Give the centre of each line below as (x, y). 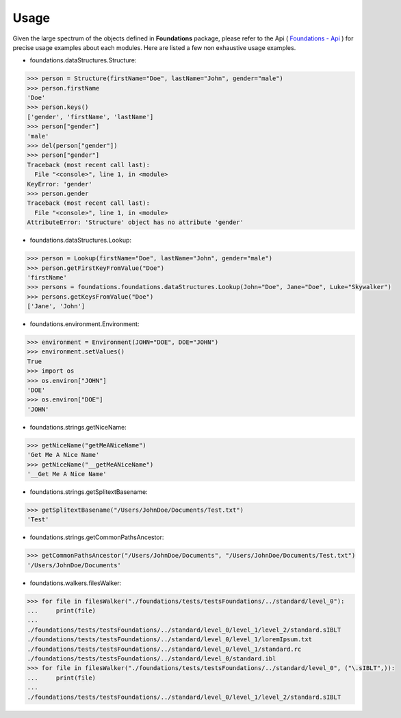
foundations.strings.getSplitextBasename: (89, 492)
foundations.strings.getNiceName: (78, 427)
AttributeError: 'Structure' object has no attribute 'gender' (135, 222)
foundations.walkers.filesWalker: (76, 583)
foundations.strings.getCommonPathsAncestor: (97, 537)
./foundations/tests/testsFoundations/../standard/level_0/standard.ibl (152, 658)
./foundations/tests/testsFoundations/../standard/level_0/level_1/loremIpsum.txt (170, 640)
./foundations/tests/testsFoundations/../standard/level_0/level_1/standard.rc (164, 649)
